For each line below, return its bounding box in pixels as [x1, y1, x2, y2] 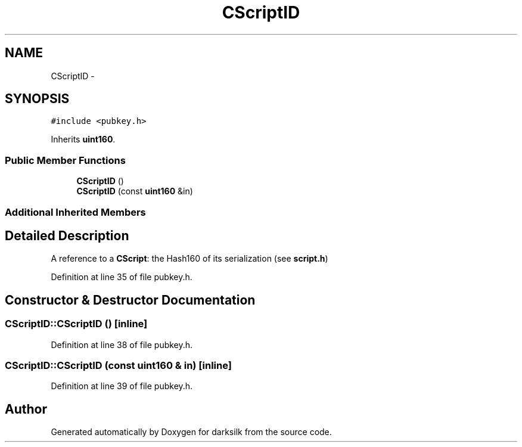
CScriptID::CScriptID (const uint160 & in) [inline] [5, 359, 232, 371]
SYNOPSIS [5, 91, 70, 107]
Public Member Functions [5, 154, 126, 166]
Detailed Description [5, 228, 129, 243]
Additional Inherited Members [5, 206, 146, 218]
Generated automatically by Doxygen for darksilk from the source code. [51, 427, 332, 437]
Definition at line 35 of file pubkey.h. [51, 272, 192, 283]
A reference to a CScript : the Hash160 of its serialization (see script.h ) [51, 253, 328, 264]
